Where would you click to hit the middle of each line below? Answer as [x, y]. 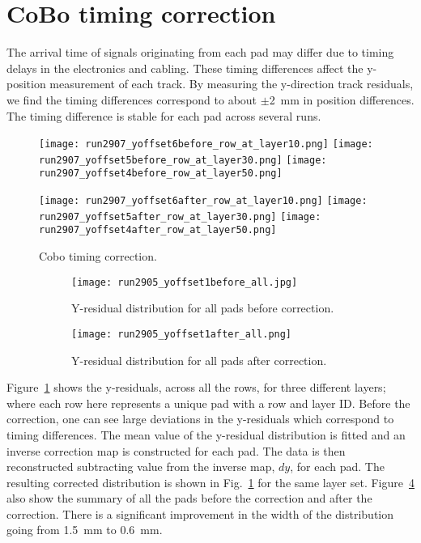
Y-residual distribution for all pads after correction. [199, 360]
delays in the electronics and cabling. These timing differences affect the [185, 68]
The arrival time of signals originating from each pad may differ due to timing [200, 52]
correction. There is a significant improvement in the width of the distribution [200, 513]
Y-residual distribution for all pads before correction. [203, 308]
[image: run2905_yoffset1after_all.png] [182, 334]
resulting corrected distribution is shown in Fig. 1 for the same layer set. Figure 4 [210, 482]
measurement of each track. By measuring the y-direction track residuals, [232, 84]
